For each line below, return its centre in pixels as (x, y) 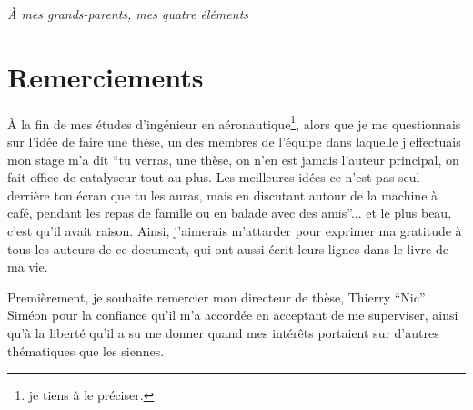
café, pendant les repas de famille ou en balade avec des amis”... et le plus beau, (230, 213)
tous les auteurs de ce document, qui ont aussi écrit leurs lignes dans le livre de (228, 248)
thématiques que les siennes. (86, 350)
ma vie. (28, 266)
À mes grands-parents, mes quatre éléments (128, 14)
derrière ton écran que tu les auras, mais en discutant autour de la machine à (223, 195)
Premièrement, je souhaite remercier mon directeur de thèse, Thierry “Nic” (216, 297)
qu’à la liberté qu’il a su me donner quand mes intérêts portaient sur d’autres (223, 332)
